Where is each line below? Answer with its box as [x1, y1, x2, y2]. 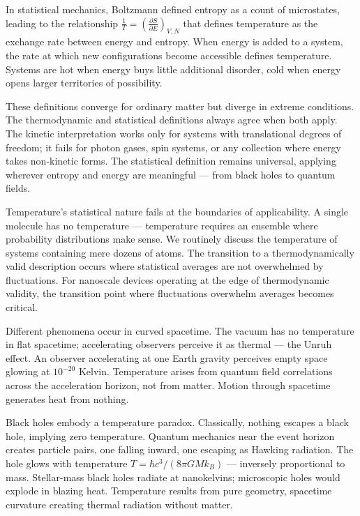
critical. [6, 300, 38, 314]
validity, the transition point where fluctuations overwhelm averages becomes [6, 286, 334, 301]
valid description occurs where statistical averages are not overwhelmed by [6, 259, 324, 273]
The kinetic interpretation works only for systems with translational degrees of [6, 126, 342, 140]
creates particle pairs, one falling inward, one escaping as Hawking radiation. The [6, 442, 354, 457]
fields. [6, 181, 31, 195]
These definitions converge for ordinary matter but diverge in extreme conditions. [6, 98, 354, 113]
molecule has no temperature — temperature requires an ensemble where [6, 218, 318, 232]
